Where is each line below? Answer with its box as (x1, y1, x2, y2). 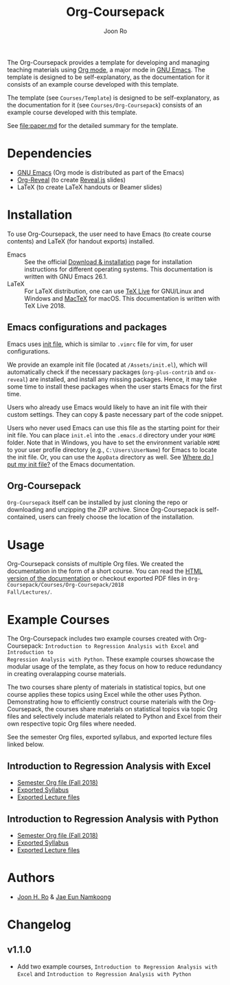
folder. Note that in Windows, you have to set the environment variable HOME (7, 438, 221, 446)
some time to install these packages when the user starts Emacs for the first (7, 382, 222, 391)
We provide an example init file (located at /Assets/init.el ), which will (7, 360, 208, 369)
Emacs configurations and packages (7, 321, 167, 334)
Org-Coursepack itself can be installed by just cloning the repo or (7, 498, 188, 506)
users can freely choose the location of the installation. (38, 513, 194, 521)
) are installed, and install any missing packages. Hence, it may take (25, 375, 218, 383)
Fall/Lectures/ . (7, 587, 53, 596)
